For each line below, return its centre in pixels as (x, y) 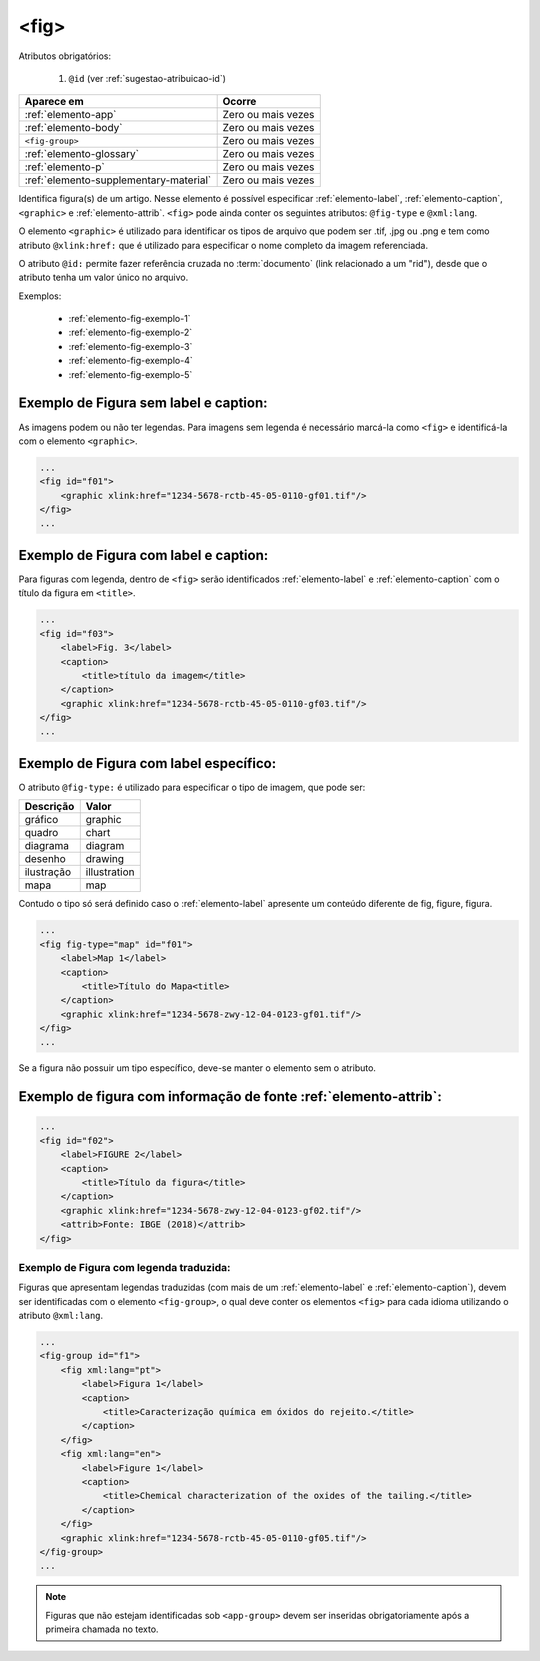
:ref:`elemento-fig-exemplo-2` (130, 332)
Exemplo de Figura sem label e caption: (143, 403)
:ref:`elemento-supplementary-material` (118, 180)
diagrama (47, 846)
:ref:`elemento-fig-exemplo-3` (130, 346)
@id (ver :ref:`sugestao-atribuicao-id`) (147, 78)
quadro (41, 833)
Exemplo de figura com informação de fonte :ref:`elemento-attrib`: (230, 1096)
